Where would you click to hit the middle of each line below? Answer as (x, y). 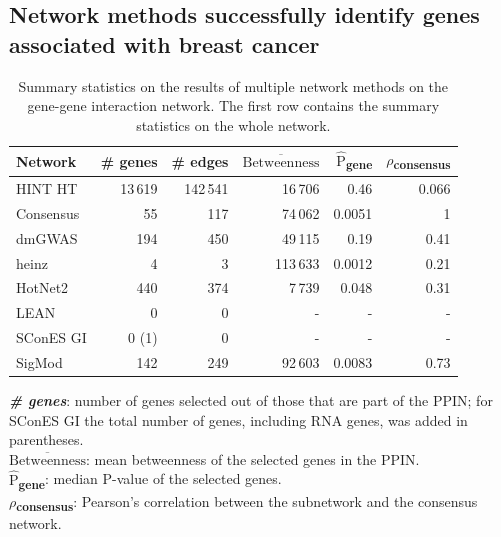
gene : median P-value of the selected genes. (150, 480)
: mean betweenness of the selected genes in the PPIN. (252, 458)
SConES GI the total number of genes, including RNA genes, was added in (238, 419)
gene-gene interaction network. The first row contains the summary (233, 105)
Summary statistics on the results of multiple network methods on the (233, 85)
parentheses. (46, 439)
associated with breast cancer (164, 43)
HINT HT (47, 187)
